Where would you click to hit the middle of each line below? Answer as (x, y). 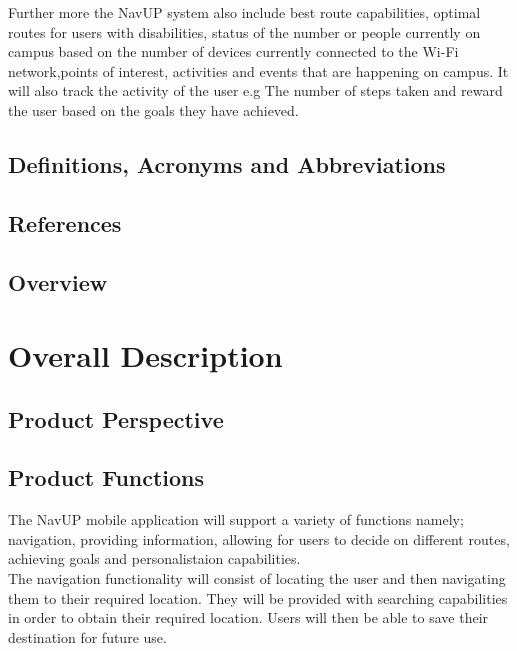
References (65, 222)
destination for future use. (87, 636)
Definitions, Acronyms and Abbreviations (227, 163)
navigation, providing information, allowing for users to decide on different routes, (259, 538)
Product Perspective (116, 418)
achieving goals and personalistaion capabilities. (154, 558)
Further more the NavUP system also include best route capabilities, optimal (244, 12)
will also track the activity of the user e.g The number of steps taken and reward (255, 90)
